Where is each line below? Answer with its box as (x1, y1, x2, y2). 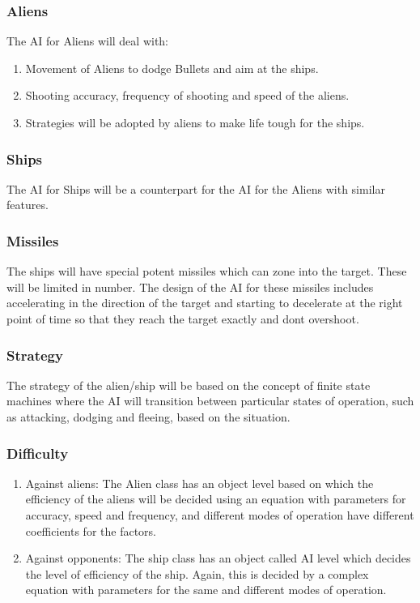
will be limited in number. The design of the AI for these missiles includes (6, 278, 374, 295)
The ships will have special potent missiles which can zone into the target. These (6, 263, 407, 280)
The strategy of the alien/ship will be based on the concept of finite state (6, 376, 371, 393)
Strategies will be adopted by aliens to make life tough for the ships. (25, 114, 365, 130)
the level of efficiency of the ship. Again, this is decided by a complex (25, 565, 369, 582)
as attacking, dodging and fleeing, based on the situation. (6, 408, 291, 425)
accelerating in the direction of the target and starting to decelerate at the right (6, 294, 403, 311)
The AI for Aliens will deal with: (6, 32, 169, 49)
